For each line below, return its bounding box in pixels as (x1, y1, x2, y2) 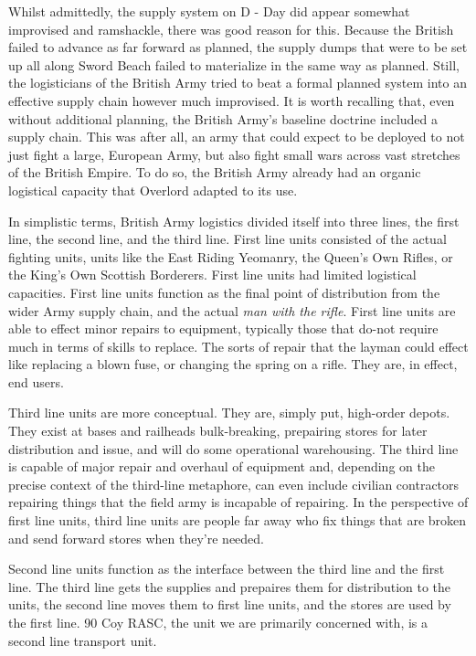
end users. (8, 372, 64, 391)
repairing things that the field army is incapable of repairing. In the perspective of (8, 492, 469, 512)
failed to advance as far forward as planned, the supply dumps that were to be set (8, 37, 468, 57)
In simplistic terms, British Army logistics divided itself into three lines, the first (8, 211, 460, 230)
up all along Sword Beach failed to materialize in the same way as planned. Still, (8, 55, 460, 74)
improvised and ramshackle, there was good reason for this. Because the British (8, 19, 454, 38)
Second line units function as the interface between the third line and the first (8, 559, 445, 578)
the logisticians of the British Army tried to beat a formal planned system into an (8, 73, 468, 92)
